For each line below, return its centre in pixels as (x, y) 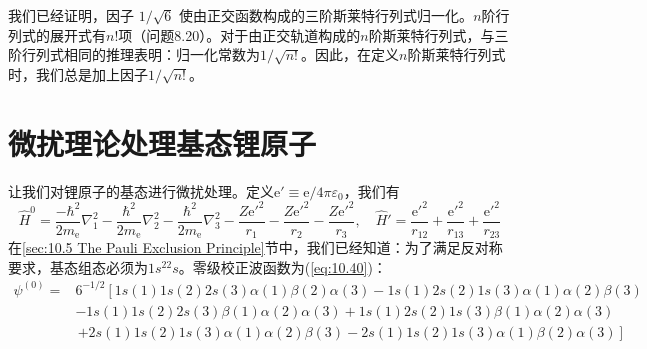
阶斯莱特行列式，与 (431, 34)
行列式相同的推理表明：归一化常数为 (140, 54)
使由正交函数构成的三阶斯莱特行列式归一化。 (326, 15)
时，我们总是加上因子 (78, 73)
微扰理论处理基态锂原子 (162, 142)
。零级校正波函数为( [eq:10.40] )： (282, 266)
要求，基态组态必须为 (78, 266)
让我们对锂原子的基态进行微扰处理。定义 (141, 190)
